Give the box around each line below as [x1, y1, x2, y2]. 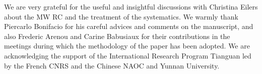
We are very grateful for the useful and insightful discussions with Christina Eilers [4, 1, 258, 11]
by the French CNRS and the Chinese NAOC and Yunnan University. [4, 60, 220, 70]
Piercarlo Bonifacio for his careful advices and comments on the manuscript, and [4, 21, 253, 31]
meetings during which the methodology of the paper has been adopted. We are [4, 40, 250, 51]
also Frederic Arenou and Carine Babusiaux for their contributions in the [4, 30, 230, 41]
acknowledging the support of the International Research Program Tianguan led [4, 50, 251, 60]
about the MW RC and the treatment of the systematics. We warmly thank [4, 11, 238, 21]
